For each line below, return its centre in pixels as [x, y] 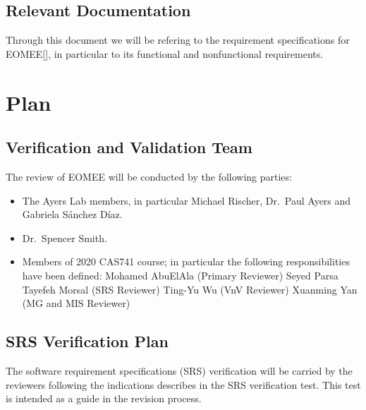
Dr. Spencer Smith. [65, 237]
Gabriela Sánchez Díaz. [72, 214]
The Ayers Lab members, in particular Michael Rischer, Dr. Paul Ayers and [187, 200]
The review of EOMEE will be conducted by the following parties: [149, 176]
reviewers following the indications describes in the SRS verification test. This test [183, 384]
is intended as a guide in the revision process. [104, 398]
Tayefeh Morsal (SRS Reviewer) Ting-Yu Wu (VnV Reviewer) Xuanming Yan [190, 289]
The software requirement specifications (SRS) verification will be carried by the [179, 370]
